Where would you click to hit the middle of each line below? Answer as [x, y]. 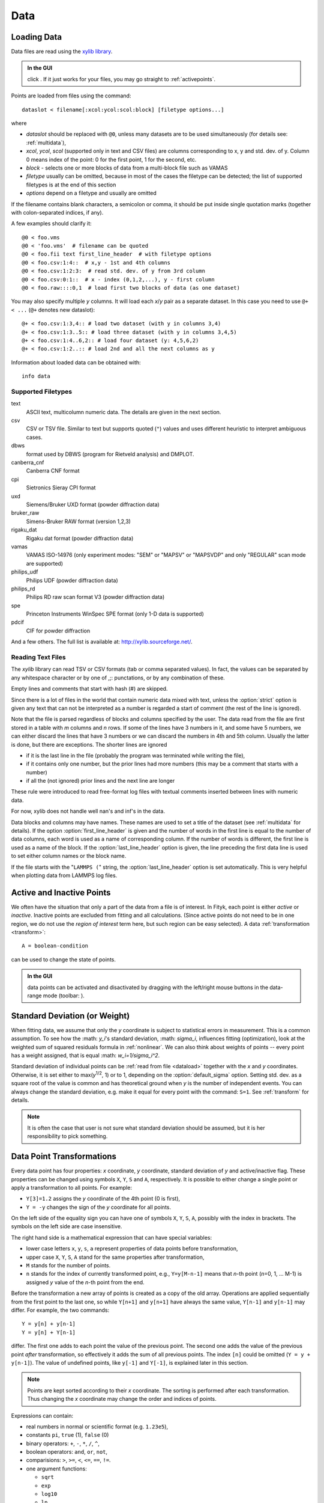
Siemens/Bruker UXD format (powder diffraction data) [93, 504]
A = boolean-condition [55, 946]
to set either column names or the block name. [69, 856]
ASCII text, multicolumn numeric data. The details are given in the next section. [124, 412]
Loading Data [37, 37]
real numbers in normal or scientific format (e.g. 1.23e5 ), [97, 1426]
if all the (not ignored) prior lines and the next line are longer [100, 781]
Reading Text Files [38, 657]
